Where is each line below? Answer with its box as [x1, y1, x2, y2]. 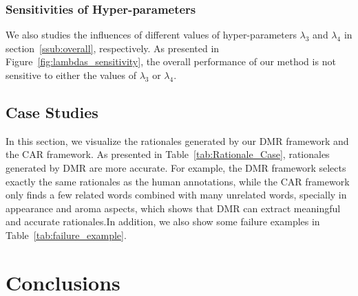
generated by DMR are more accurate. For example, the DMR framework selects [6, 160, 346, 174]
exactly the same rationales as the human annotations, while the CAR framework [6, 174, 350, 188]
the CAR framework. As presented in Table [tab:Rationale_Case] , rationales [6, 147, 330, 161]
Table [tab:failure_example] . [6, 227, 127, 242]
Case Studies [6, 101, 98, 122]
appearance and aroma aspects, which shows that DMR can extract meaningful [6, 201, 341, 215]
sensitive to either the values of [6, 68, 137, 82]
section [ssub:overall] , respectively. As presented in [6, 41, 220, 55]
